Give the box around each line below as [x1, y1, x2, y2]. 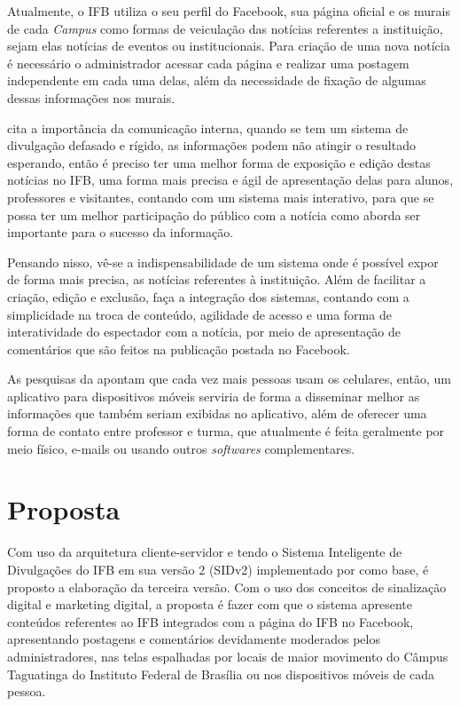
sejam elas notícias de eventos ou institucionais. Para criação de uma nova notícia [7, 36, 450, 55]
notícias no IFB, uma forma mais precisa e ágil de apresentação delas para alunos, [7, 171, 454, 189]
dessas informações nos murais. [7, 88, 175, 107]
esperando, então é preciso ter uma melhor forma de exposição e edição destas [7, 153, 431, 171]
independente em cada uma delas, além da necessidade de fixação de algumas [7, 71, 426, 90]
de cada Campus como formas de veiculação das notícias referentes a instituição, [7, 19, 443, 37]
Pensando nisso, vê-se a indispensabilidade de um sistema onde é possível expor [7, 252, 439, 271]
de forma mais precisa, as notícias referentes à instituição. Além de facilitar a [7, 270, 426, 289]
